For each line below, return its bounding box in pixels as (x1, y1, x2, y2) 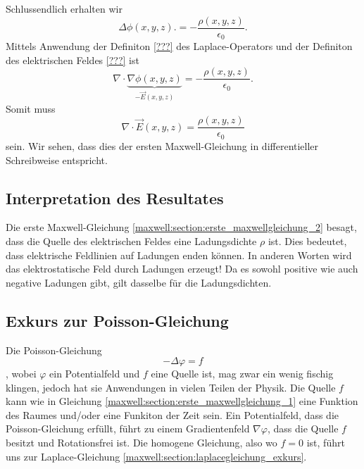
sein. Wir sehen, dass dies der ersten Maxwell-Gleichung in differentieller (6, 138, 319, 153)
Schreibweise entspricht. (6, 152, 108, 167)
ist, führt (306, 435, 345, 450)
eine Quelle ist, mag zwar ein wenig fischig (151, 366, 334, 381)
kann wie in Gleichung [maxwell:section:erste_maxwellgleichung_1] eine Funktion (6, 394, 358, 408)
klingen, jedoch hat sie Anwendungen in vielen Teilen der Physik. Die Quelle (6, 380, 336, 394)
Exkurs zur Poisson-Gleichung (6, 309, 229, 331)
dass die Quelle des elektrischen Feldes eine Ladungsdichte (6, 233, 257, 248)
